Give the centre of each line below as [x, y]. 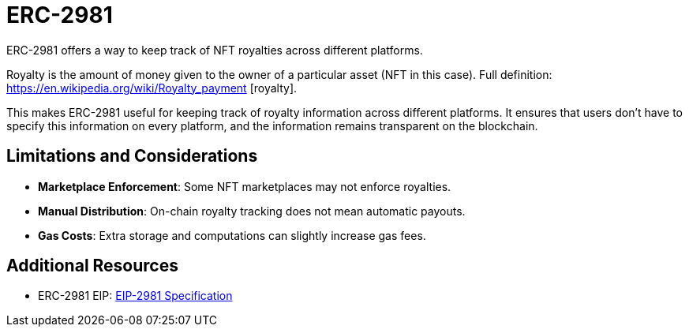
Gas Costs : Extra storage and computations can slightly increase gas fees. [232, 235]
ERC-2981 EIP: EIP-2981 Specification [135, 296]
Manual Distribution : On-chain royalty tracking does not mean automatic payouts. [252, 211]
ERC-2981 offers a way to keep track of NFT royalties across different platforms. [215, 50]
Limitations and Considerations [132, 156]
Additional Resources [92, 266]
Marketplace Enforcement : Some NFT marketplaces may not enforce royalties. [245, 186]
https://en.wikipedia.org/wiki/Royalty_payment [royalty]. [152, 88]
